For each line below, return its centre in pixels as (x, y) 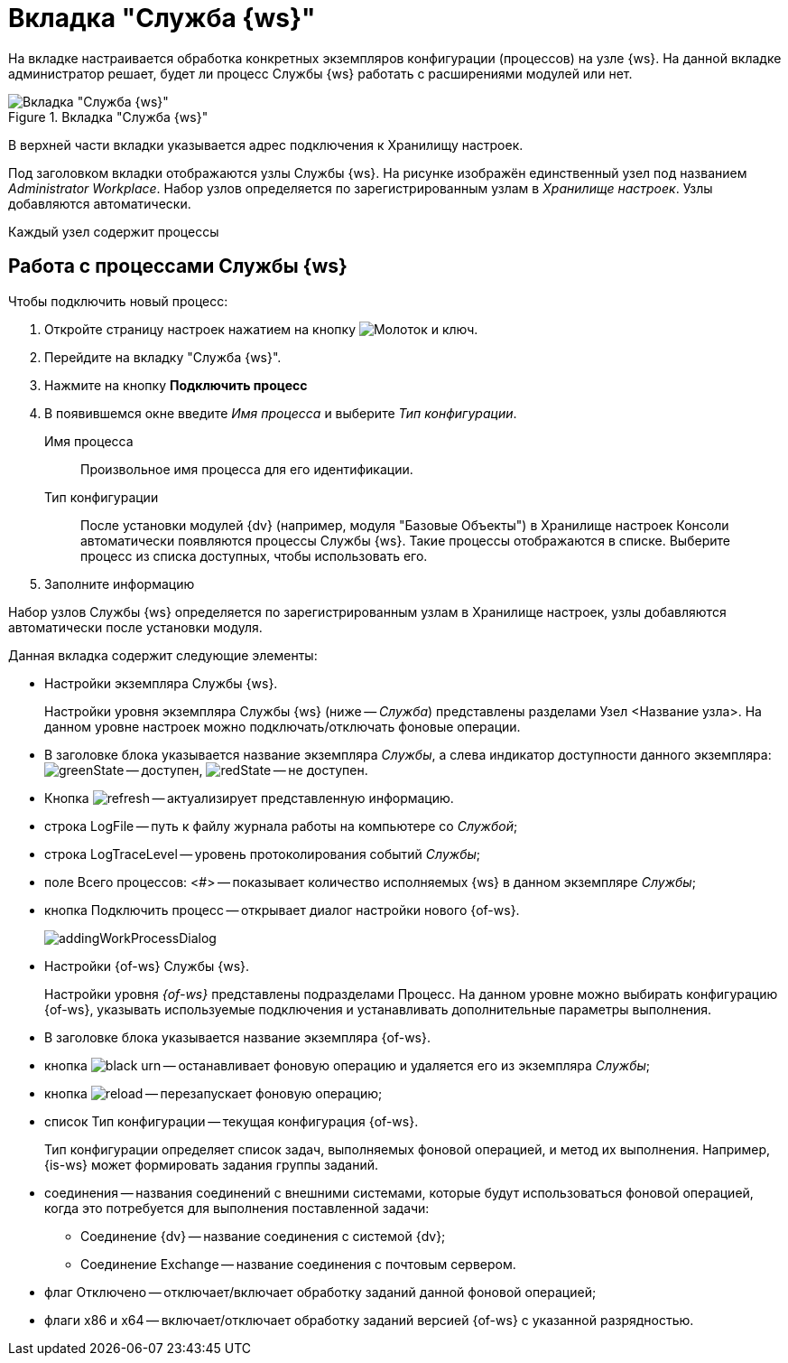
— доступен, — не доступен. (247, 770)
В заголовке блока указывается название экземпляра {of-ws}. (237, 1037)
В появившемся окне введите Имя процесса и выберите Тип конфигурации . (281, 413)
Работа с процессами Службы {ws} (178, 266)
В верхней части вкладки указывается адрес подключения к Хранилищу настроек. (266, 145)
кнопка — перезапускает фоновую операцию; (213, 1093)
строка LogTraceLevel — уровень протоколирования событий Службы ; (262, 854)
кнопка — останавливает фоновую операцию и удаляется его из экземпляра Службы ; (347, 1065)
